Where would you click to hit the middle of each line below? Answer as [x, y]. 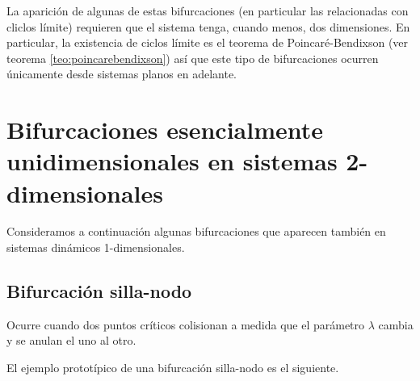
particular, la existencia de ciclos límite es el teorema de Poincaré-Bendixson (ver [208, 42]
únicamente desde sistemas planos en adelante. [122, 74]
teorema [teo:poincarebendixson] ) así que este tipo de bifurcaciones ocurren [193, 58]
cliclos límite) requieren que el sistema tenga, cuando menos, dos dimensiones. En [208, 26]
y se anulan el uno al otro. [71, 340]
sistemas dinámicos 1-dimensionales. [96, 247]
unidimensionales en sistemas [172, 161]
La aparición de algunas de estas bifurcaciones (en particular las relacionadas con [208, 10]
